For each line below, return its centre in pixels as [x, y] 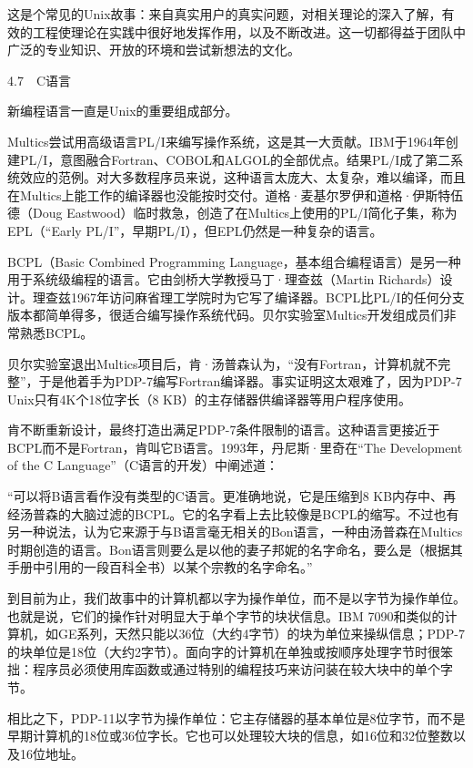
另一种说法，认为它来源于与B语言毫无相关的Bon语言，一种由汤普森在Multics [235, 532]
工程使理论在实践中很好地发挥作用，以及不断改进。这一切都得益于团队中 [249, 31]
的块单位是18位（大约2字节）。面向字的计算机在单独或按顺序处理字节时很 [224, 651]
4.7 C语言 [39, 80]
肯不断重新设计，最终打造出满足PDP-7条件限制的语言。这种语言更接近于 [224, 430]
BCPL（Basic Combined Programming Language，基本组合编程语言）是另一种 [234, 261]
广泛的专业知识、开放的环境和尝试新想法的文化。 [154, 50]
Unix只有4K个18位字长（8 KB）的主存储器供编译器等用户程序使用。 [209, 399]
